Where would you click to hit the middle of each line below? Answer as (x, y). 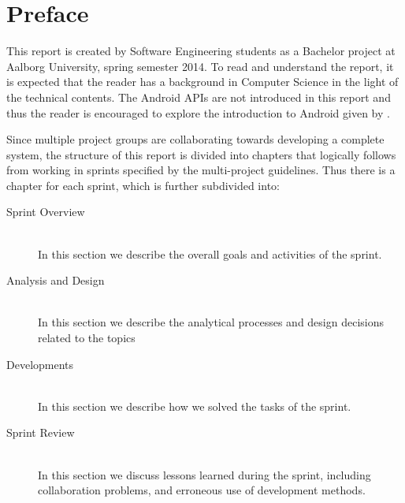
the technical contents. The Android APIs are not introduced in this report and (199, 97)
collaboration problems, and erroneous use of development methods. (202, 490)
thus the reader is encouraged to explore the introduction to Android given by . (198, 112)
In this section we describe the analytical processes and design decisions (211, 322)
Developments (40, 364)
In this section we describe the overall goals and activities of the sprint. (210, 253)
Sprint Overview (46, 212)
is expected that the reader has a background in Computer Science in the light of (202, 82)
